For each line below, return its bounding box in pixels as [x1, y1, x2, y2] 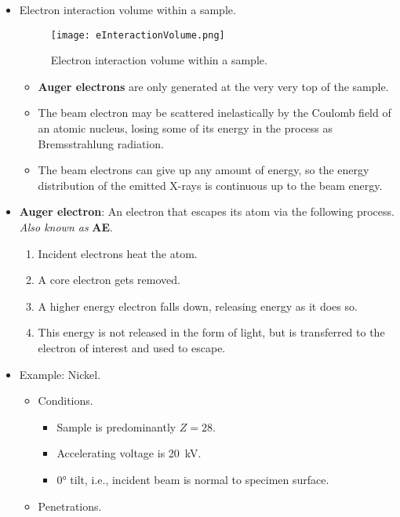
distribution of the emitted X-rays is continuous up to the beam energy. [38, 177, 383, 193]
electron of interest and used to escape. [38, 339, 226, 355]
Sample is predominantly [56, 418, 176, 435]
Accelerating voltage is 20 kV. [56, 445, 202, 461]
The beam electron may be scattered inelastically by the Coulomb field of [38, 104, 391, 121]
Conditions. [38, 392, 93, 409]
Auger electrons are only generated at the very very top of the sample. [38, 78, 389, 94]
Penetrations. [38, 497, 102, 514]
